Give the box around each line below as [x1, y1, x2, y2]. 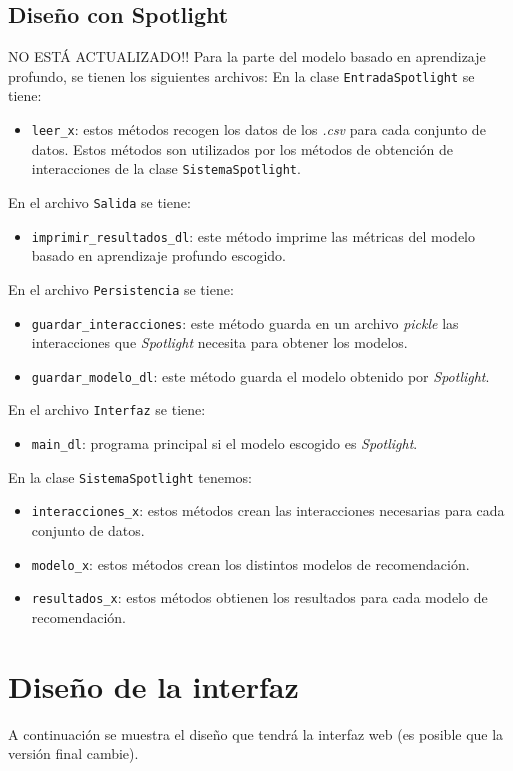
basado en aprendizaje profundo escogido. [31, 245, 287, 266]
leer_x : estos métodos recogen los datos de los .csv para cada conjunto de [31, 119, 486, 140]
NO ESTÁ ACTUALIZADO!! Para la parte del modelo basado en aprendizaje [8, 46, 486, 67]
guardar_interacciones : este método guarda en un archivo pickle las [31, 312, 459, 333]
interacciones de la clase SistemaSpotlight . [31, 158, 301, 179]
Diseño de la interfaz [8, 665, 299, 706]
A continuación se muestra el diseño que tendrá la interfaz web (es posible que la [8, 723, 504, 744]
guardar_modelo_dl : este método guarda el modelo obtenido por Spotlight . [31, 365, 490, 386]
